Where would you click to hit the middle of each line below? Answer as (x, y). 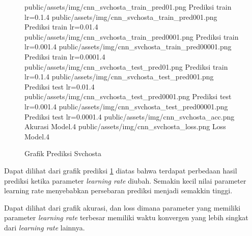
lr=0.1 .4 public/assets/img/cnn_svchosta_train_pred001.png (121, 17)
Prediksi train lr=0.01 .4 (61, 27)
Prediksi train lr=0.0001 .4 (65, 56)
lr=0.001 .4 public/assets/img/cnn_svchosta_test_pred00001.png (126, 106)
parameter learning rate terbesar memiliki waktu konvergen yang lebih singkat (126, 217)
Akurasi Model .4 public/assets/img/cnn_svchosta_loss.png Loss (125, 126)
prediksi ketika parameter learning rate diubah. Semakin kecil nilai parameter (125, 180)
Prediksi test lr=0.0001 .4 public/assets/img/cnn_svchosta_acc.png (130, 116)
